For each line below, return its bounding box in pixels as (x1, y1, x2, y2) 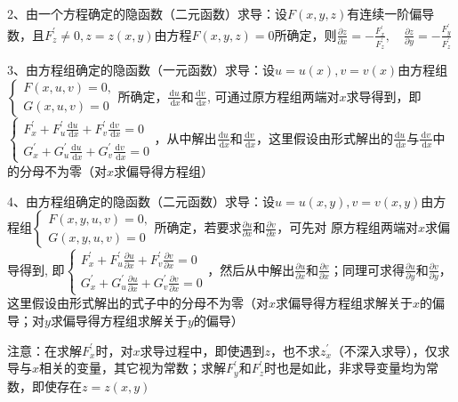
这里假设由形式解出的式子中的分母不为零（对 (7, 293, 269, 312)
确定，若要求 (166, 218, 242, 237)
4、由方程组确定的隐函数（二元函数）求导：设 (7, 191, 275, 210)
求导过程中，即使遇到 (140, 341, 265, 359)
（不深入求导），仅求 (331, 341, 450, 359)
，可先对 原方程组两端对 (277, 218, 418, 237)
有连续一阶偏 (347, 4, 422, 22)
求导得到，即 (346, 86, 422, 105)
